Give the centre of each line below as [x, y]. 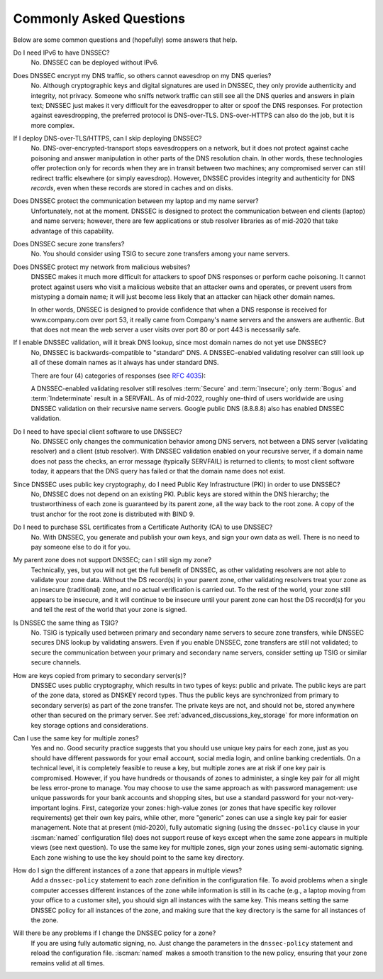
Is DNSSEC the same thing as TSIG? [66, 623]
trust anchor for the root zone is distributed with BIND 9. [113, 514]
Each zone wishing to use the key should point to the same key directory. [138, 857]
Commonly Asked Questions [99, 18]
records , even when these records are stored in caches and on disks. [132, 188]
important [45, 808]
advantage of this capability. [72, 231]
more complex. [52, 125]
